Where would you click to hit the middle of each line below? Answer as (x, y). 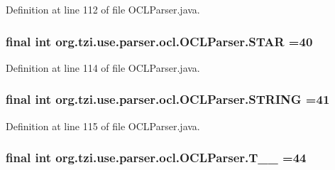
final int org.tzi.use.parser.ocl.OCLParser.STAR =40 (159, 41)
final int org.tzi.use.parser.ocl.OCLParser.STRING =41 (168, 99)
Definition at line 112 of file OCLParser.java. (103, 9)
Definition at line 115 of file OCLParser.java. (103, 126)
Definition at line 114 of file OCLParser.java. (103, 67)
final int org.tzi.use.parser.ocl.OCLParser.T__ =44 (156, 158)
